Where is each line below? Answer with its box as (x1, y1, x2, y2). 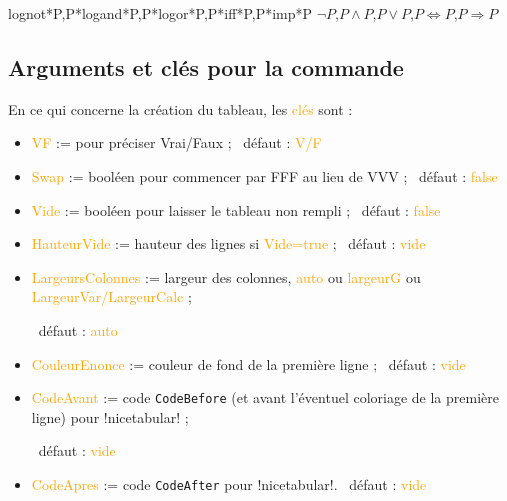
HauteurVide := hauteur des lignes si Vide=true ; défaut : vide (31, 233, 426, 254)
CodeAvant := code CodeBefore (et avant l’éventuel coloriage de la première (31, 387, 499, 408)
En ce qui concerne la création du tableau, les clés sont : (8, 98, 353, 119)
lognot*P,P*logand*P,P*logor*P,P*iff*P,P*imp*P (8, 3, 313, 23)
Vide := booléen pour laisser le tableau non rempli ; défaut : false (31, 199, 441, 220)
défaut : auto (38, 319, 118, 340)
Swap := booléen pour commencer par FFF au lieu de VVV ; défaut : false (31, 165, 498, 186)
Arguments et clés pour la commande (8, 51, 404, 82)
